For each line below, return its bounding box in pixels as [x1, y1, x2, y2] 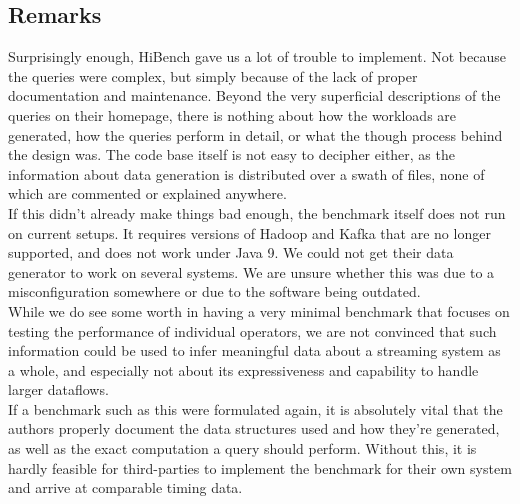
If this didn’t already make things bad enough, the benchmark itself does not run [8, 202, 506, 223]
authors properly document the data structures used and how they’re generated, [8, 418, 500, 439]
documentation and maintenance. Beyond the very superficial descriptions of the [8, 85, 501, 106]
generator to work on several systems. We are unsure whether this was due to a [8, 261, 495, 282]
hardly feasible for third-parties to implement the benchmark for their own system [8, 457, 512, 478]
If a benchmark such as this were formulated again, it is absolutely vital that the [8, 398, 503, 419]
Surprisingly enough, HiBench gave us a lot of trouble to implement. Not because [8, 46, 506, 67]
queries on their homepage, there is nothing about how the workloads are [8, 104, 457, 125]
